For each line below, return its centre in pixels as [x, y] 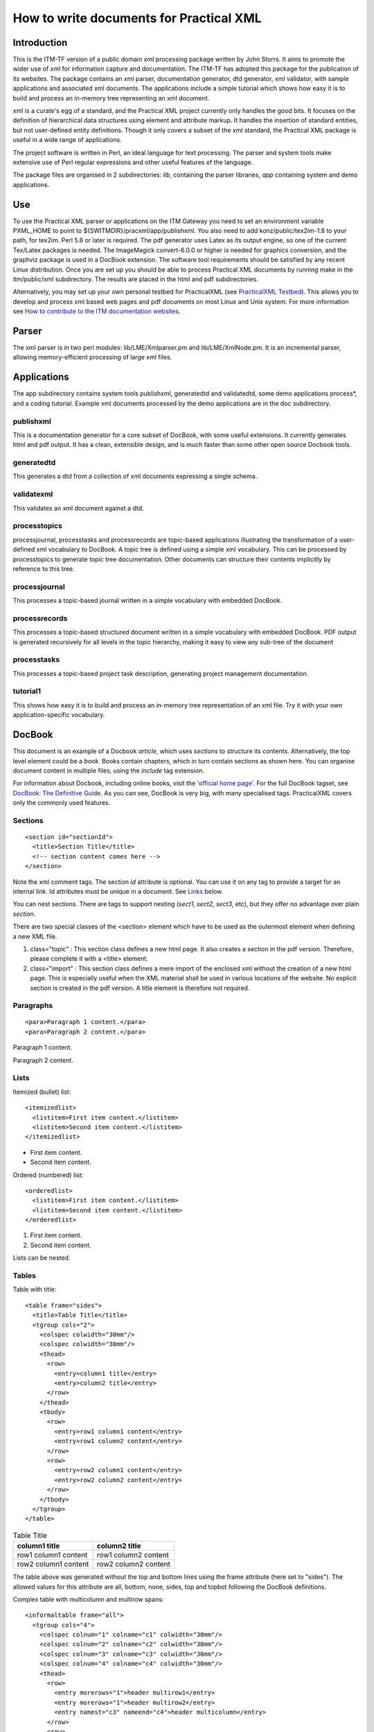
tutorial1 [27, 691]
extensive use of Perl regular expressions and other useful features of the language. [133, 162]
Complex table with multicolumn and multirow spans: [88, 1599]
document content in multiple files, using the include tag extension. [108, 770]
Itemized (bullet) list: [42, 1092]
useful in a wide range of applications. [67, 140]
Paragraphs [33, 1006]
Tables [24, 1276]
